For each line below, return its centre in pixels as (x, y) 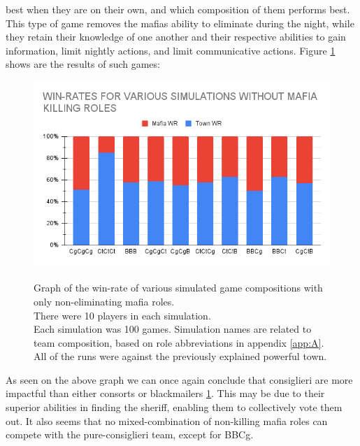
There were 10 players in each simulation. (122, 315)
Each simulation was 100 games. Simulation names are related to (173, 329)
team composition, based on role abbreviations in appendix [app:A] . (179, 342)
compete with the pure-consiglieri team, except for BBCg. (130, 434)
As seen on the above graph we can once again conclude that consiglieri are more (179, 379)
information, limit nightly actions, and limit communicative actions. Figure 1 (171, 50)
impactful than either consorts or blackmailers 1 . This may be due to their (165, 393)
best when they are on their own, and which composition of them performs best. (178, 9)
